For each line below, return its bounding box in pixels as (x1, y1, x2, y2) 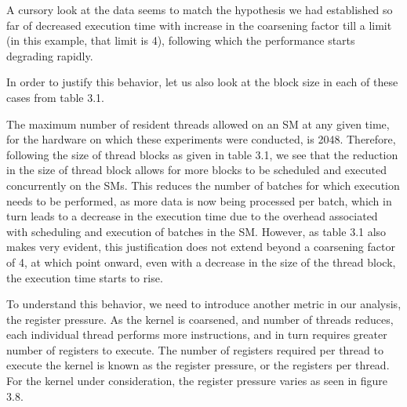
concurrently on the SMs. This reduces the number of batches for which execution (6, 176, 400, 193)
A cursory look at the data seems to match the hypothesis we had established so (6, 2, 393, 17)
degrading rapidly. (6, 47, 93, 64)
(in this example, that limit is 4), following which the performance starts (6, 32, 355, 49)
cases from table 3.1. (6, 89, 105, 105)
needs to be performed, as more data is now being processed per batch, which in (6, 192, 392, 209)
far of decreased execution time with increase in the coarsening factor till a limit (6, 16, 392, 33)
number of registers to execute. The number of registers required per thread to (6, 341, 383, 358)
